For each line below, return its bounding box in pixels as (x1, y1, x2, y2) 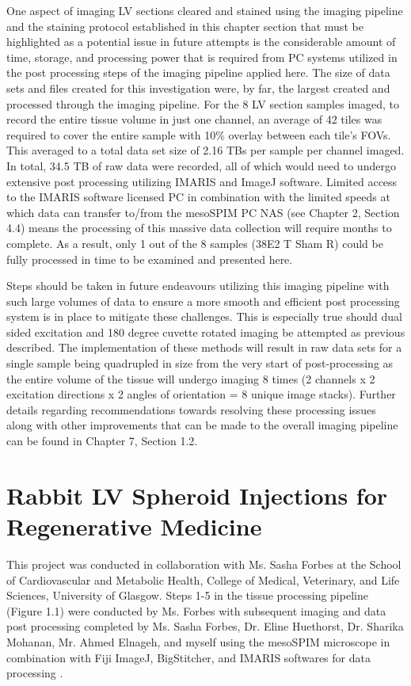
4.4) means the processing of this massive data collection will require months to (6, 219, 392, 236)
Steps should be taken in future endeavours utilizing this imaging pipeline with (6, 277, 390, 294)
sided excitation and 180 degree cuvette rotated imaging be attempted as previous (6, 323, 405, 340)
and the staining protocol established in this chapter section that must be (6, 17, 363, 34)
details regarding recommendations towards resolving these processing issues (6, 401, 376, 417)
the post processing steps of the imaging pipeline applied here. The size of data (6, 64, 390, 81)
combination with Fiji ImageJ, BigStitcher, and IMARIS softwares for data (6, 649, 371, 665)
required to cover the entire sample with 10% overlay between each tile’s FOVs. (6, 126, 391, 143)
